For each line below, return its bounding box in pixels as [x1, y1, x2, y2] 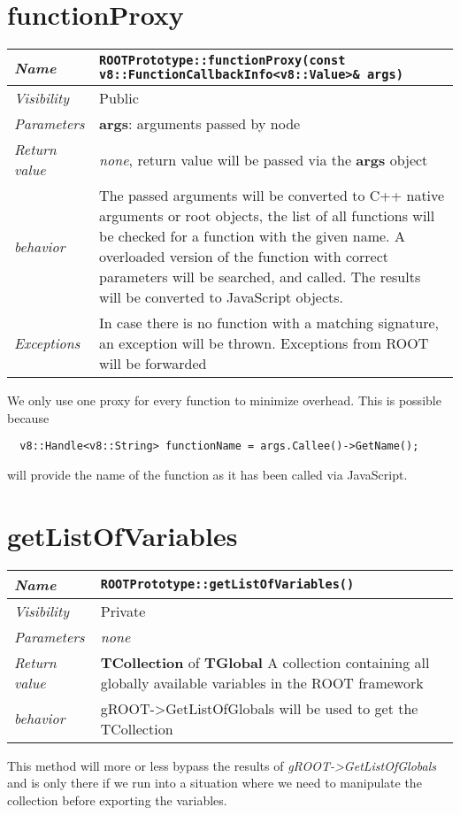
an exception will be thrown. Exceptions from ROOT [99, 333, 429, 354]
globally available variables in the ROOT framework [100, 672, 424, 693]
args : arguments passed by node [99, 113, 301, 135]
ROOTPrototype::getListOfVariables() [100, 577, 355, 592]
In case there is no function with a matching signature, [99, 312, 439, 334]
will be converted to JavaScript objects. [99, 287, 344, 308]
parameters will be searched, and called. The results [99, 266, 421, 288]
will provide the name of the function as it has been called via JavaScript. [7, 465, 408, 483]
